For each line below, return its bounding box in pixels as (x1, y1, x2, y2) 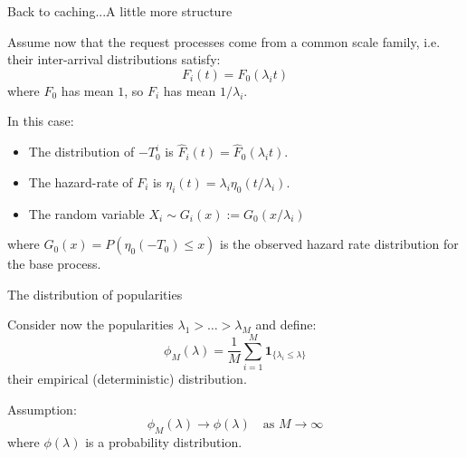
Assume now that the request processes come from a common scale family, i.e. (7, 32, 441, 51)
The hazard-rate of (28, 172, 133, 191)
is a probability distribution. (85, 433, 243, 452)
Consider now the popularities (7, 315, 174, 334)
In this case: (7, 111, 74, 130)
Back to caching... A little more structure (7, 2, 233, 20)
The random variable (28, 204, 145, 223)
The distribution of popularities (7, 284, 183, 303)
